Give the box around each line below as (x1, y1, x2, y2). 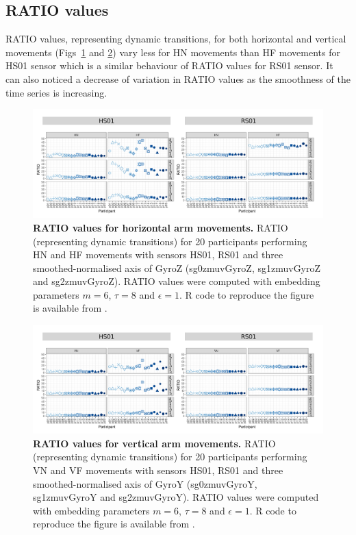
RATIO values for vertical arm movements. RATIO (33, 436, 276, 450)
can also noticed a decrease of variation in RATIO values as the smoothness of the (5, 71, 351, 86)
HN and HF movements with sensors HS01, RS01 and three (33, 247, 283, 262)
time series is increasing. (5, 85, 107, 99)
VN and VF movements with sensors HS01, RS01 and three (33, 462, 283, 477)
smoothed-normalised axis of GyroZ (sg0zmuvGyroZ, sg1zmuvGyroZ (33, 260, 321, 275)
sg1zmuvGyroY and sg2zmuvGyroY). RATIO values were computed (33, 490, 319, 504)
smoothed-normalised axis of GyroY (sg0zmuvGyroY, (33, 476, 257, 490)
